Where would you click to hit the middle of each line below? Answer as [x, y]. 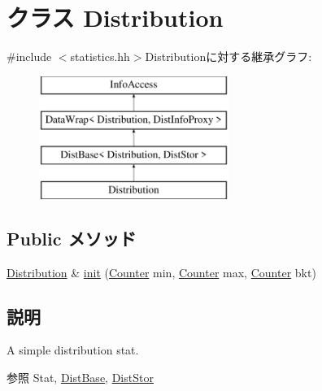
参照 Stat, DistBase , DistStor [80, 378]
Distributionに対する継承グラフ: [228, 56]
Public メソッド [72, 238]
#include [29, 56]
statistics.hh [100, 56]
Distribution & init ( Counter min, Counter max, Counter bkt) [161, 272]
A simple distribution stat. [73, 350]
